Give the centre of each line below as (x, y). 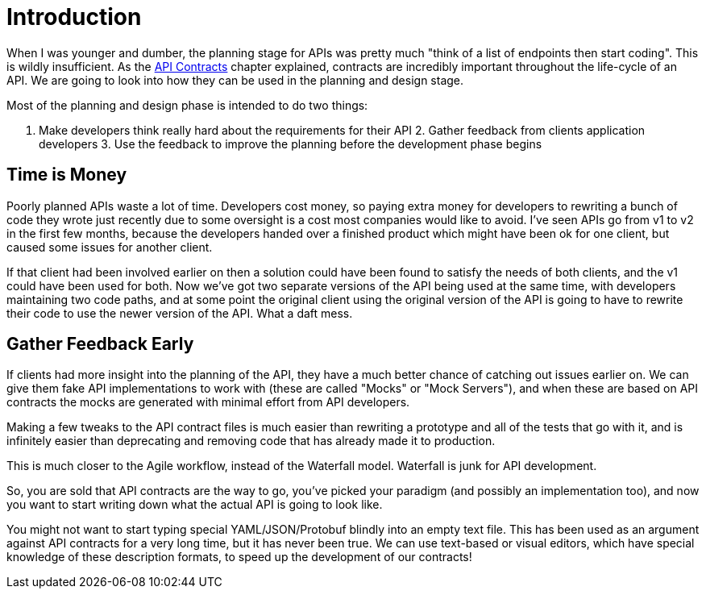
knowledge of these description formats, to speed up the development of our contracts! (239, 557)
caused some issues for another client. (110, 247)
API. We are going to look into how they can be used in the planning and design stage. (235, 80)
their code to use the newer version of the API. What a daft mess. (180, 313)
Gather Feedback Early (100, 344)
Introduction (74, 17)
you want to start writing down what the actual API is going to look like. (195, 505)
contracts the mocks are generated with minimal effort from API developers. (208, 402)
